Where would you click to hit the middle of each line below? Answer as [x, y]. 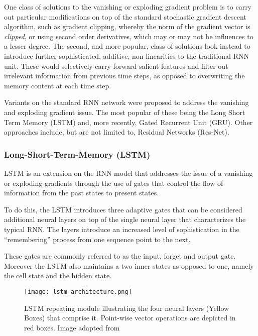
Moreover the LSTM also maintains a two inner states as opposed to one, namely [129, 265]
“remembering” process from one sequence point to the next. [97, 239]
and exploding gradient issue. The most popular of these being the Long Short [125, 112]
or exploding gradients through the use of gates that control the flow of [114, 183]
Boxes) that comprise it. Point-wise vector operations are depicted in [130, 318]
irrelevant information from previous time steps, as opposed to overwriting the [124, 76]
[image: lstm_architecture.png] [78, 292]
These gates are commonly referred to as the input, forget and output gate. [120, 256]
